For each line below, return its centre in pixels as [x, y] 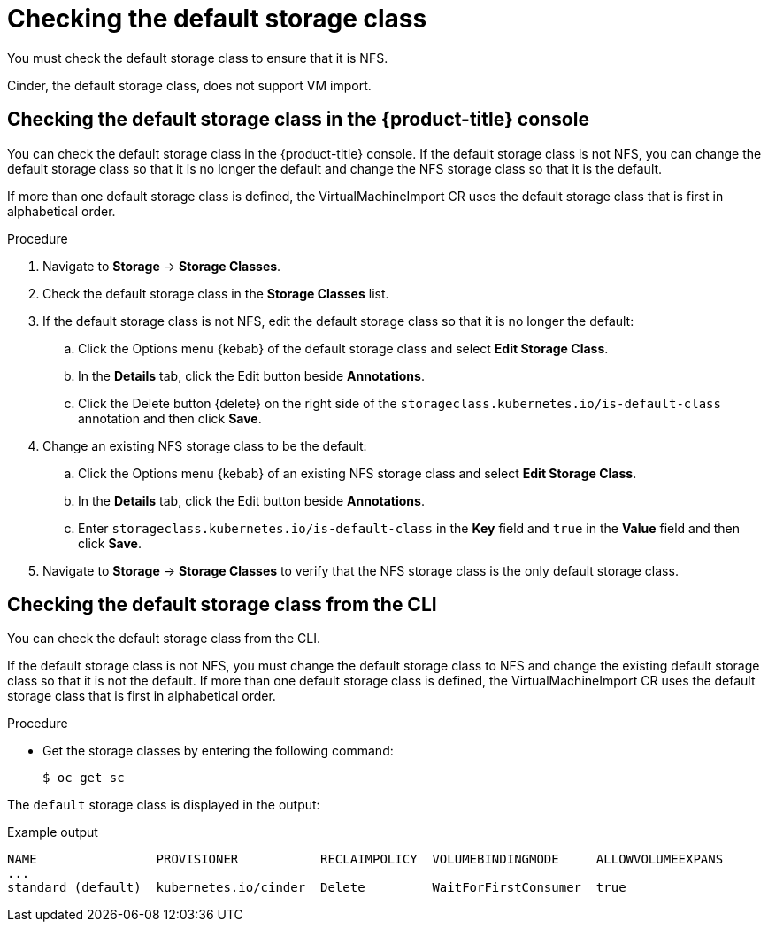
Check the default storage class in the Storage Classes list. [216, 293]
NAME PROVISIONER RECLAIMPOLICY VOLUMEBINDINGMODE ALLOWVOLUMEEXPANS [365, 859]
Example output [53, 832]
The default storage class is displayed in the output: [164, 805]
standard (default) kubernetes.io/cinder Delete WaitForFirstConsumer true [317, 888]
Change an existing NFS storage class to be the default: [205, 445]
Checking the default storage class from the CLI [222, 605]
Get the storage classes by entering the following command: [218, 751]
